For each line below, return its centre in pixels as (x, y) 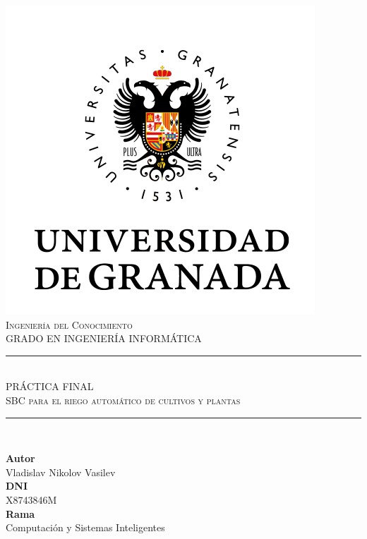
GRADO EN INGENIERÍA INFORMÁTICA (104, 338)
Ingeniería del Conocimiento (69, 324)
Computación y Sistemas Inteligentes (85, 527)
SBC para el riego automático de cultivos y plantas (123, 400)
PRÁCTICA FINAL (50, 386)
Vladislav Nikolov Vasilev (61, 472)
